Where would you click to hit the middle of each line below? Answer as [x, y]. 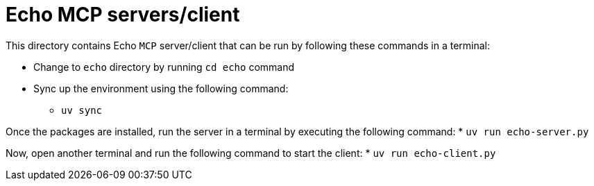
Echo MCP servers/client [123, 15]
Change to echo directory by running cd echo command [164, 67]
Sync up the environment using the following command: [161, 88]
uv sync [82, 110]
